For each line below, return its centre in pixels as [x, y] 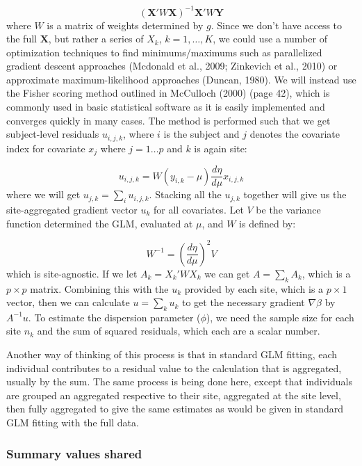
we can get [227, 273]
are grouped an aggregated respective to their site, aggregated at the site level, [174, 395]
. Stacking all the [185, 194]
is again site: [221, 148]
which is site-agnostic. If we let [72, 273]
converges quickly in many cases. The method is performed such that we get [168, 120]
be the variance [288, 210]
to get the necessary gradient [243, 302]
